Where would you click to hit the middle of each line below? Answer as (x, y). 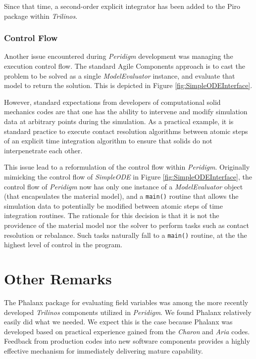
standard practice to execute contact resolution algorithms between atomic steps (126, 131)
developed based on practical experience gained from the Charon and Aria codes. (127, 331)
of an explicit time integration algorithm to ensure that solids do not (108, 141)
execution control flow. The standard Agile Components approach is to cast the (125, 66)
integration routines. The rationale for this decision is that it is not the (112, 215)
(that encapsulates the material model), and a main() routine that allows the (121, 196)
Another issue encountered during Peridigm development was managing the (119, 56)
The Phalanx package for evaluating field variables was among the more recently (126, 302)
